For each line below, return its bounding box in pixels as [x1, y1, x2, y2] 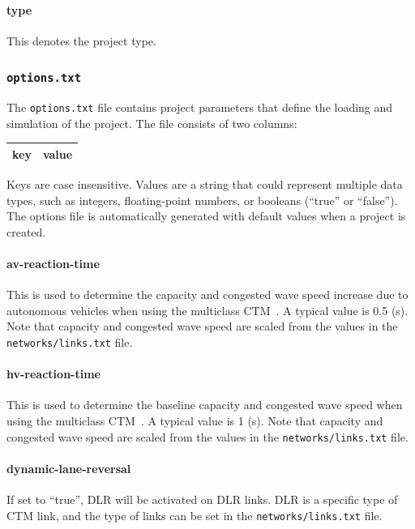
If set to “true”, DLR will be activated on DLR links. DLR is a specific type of [6, 491, 398, 508]
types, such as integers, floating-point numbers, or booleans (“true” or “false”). [6, 191, 398, 208]
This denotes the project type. [6, 32, 156, 49]
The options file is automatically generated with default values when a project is [6, 207, 406, 224]
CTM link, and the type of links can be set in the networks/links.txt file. [6, 506, 383, 523]
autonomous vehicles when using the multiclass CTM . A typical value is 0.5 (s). [6, 301, 409, 318]
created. [6, 223, 46, 240]
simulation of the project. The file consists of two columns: [6, 114, 297, 131]
